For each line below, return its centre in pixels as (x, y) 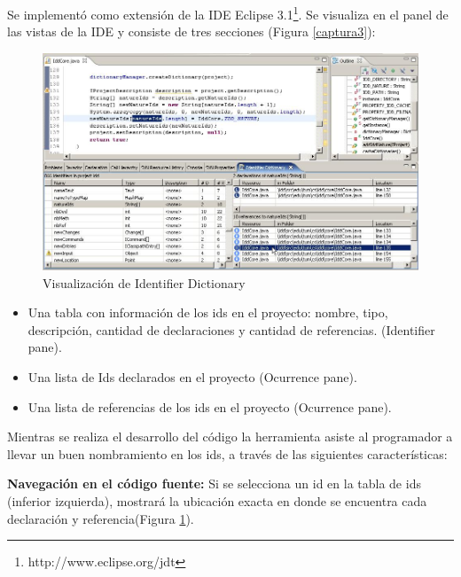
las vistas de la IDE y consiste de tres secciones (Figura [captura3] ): (191, 31)
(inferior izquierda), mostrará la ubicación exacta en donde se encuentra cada (217, 501)
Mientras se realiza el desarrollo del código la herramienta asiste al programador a (230, 437)
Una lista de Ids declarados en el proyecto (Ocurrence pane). (192, 377)
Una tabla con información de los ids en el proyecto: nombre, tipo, (208, 312)
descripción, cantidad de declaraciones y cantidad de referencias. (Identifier (231, 329)
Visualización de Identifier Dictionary (144, 282)
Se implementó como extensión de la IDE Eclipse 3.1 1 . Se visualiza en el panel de (228, 13)
